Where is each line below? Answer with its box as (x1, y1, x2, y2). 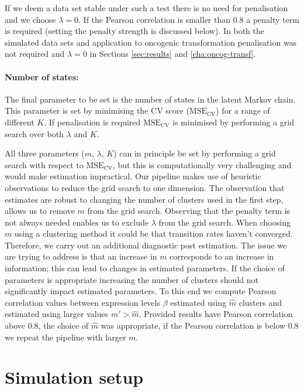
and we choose (5, 13, 56, 25)
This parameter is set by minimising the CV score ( (5, 104, 189, 117)
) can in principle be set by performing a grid (113, 147, 276, 159)
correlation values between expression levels (5, 296, 160, 308)
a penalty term (246, 13, 299, 25)
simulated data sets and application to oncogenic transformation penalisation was (5, 36, 297, 48)
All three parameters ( (5, 147, 85, 159)
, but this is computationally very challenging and (112, 158, 292, 171)
